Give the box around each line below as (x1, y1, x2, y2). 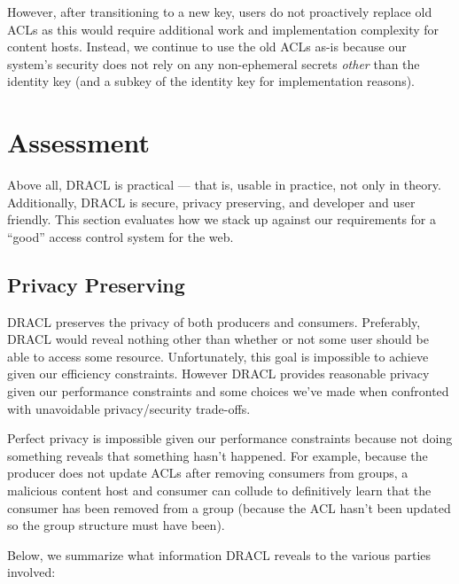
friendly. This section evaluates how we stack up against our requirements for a (7, 210, 437, 229)
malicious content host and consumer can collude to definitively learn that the (7, 481, 432, 500)
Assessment (7, 124, 151, 160)
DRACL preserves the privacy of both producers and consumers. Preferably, (7, 312, 421, 331)
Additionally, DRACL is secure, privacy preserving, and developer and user (7, 192, 416, 211)
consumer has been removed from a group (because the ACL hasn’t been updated (7, 498, 451, 517)
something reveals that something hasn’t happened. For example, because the (7, 446, 428, 464)
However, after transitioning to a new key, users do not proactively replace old (7, 3, 432, 20)
